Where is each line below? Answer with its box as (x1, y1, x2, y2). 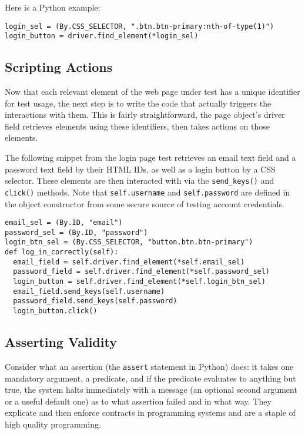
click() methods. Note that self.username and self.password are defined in (5, 185, 290, 198)
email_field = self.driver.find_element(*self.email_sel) (13, 257, 245, 266)
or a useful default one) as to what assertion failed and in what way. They (5, 395, 272, 407)
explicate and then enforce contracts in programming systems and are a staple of (5, 406, 296, 419)
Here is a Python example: (5, 1, 100, 13)
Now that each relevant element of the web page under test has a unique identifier (5, 85, 300, 98)
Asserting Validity (5, 333, 117, 351)
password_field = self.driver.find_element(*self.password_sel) (13, 267, 270, 276)
